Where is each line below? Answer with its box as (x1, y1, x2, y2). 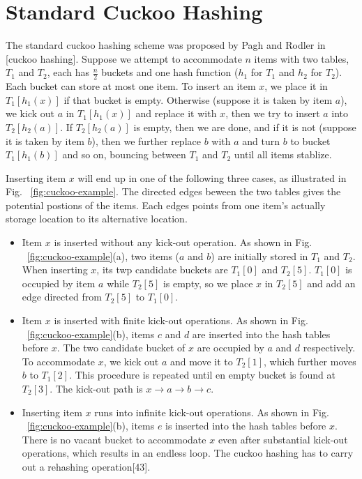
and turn (242, 133, 280, 148)
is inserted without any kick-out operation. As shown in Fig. (54, 235, 312, 250)
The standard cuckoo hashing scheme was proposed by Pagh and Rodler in (6, 38, 326, 52)
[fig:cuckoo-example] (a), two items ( (27, 248, 180, 263)
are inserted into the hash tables (192, 326, 331, 341)
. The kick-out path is (50, 381, 143, 396)
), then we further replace (91, 133, 201, 148)
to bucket (290, 133, 331, 148)
